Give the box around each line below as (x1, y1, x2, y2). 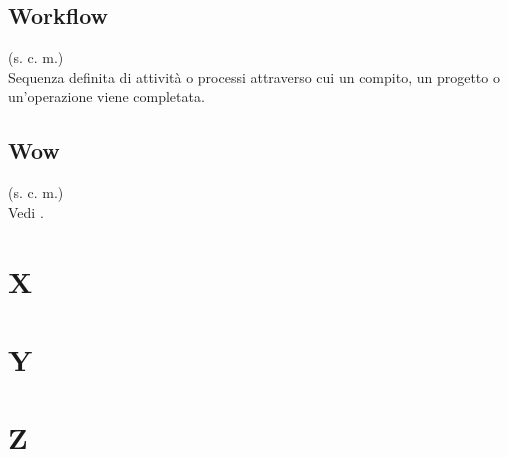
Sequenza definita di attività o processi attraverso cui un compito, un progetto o (8, 66, 500, 87)
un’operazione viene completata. (8, 86, 205, 107)
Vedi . (8, 201, 44, 222)
